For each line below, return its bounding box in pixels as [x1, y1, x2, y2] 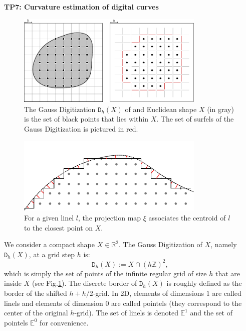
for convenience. [40, 317, 89, 327]
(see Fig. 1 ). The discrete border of [32, 278, 137, 288]
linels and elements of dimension [4, 297, 103, 308]
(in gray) [207, 103, 234, 114]
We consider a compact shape [4, 239, 95, 250]
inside [4, 278, 22, 288]
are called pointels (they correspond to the [111, 297, 242, 308]
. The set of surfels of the [156, 114, 234, 124]
